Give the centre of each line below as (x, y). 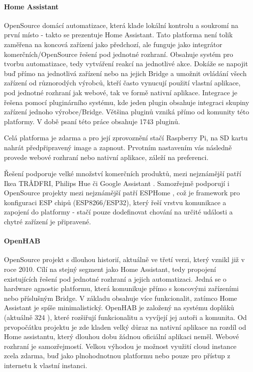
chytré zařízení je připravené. (48, 222)
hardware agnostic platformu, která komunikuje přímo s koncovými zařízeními (121, 288)
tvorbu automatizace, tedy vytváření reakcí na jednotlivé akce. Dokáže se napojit (126, 64)
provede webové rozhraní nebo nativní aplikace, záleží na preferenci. (106, 157)
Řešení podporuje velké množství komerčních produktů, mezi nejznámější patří (123, 173)
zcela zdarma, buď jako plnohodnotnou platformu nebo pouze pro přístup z (117, 356)
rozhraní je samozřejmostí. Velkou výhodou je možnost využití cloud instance (120, 346)
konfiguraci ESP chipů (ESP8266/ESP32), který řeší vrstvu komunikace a (115, 202)
